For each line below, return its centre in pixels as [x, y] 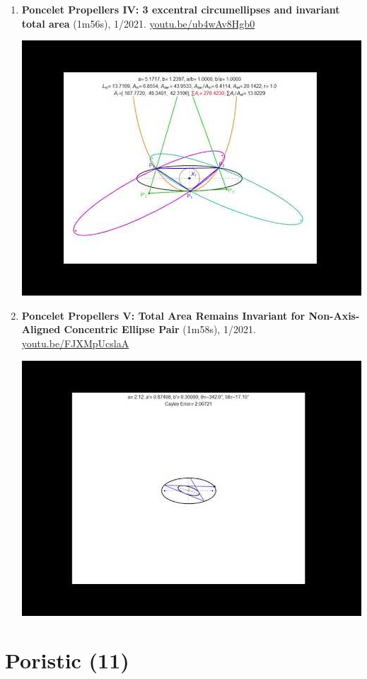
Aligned [41, 329]
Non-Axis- [334, 315]
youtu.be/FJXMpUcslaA [75, 343]
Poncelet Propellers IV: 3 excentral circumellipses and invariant [181, 9]
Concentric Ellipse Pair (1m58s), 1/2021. [160, 329]
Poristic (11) [67, 660]
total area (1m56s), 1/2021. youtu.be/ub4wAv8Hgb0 [138, 23]
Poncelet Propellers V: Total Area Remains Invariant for [163, 315]
